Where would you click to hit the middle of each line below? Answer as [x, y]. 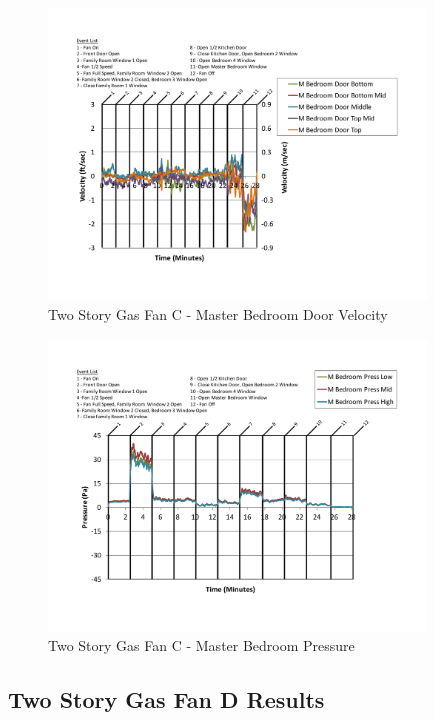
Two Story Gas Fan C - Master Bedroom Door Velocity [218, 314]
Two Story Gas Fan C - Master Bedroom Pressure [201, 645]
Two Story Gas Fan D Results [166, 699]
